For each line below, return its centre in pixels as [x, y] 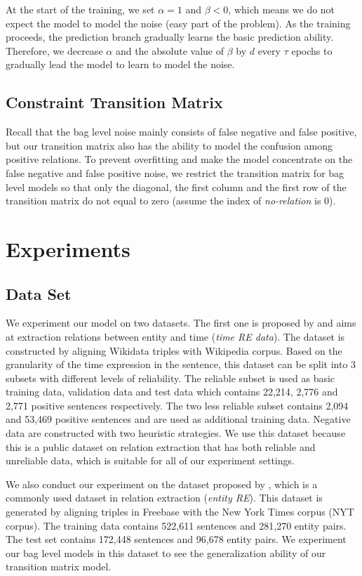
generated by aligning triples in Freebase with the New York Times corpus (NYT [180, 512]
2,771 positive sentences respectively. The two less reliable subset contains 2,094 [177, 405]
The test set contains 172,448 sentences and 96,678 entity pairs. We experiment [176, 539]
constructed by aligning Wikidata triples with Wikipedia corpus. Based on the [174, 350]
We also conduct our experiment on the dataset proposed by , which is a [162, 484]
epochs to [312, 50]
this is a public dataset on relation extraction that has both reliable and [161, 446]
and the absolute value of [169, 50]
